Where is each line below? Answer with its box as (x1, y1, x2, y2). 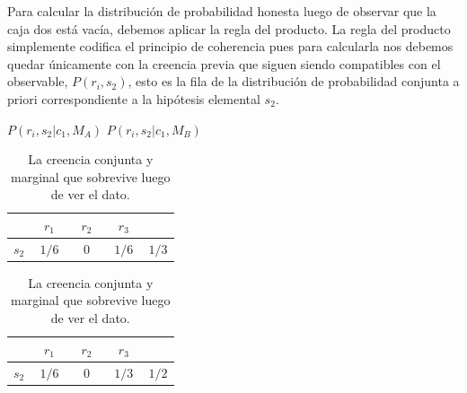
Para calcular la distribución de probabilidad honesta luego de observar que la (7, 2, 436, 20)
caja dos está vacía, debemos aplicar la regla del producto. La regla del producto (7, 19, 451, 38)
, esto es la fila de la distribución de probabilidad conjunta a (128, 72, 460, 91)
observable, (7, 72, 68, 91)
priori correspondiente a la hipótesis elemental (7, 89, 260, 108)
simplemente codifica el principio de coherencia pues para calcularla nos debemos (7, 37, 454, 56)
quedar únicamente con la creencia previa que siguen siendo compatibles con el (7, 54, 441, 73)
